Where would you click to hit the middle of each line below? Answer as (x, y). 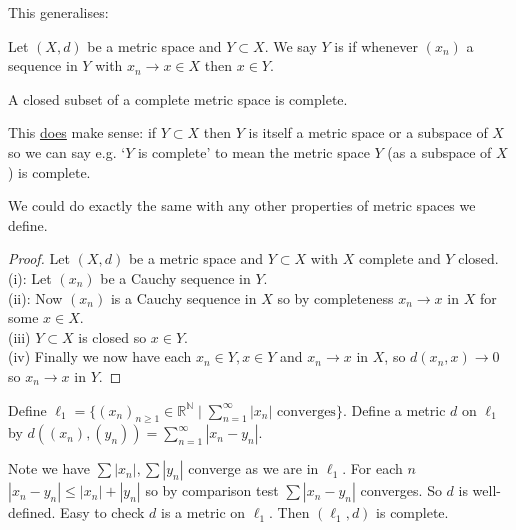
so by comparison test (212, 490)
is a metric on (203, 512)
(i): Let (30, 277)
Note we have (49, 468)
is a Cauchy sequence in (183, 297)
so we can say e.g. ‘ (67, 151)
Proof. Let (39, 258)
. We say (290, 45)
